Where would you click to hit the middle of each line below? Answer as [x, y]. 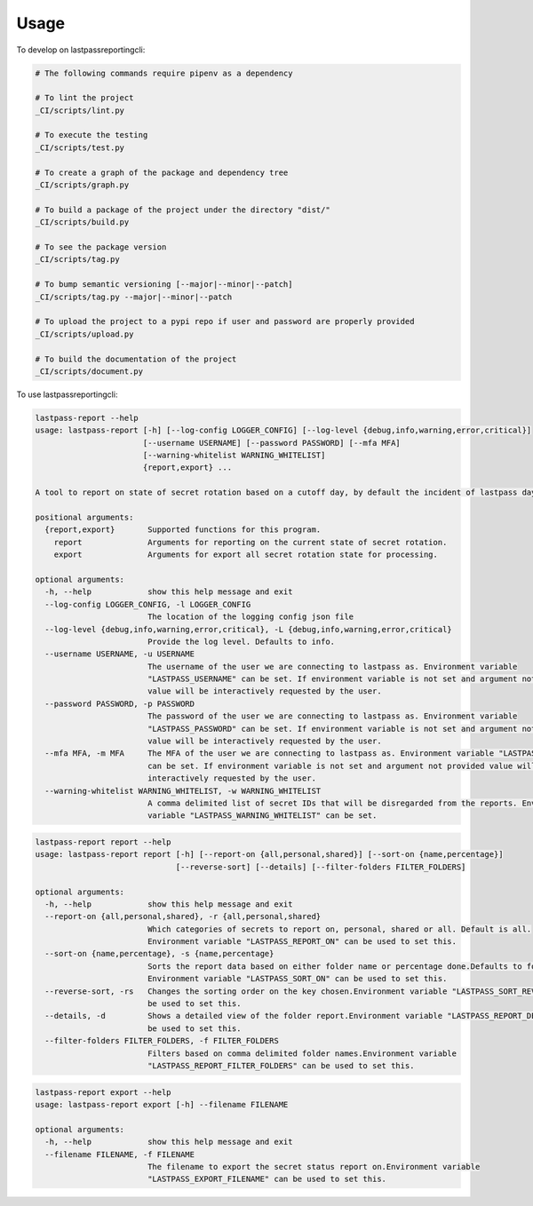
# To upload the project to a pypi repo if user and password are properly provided [225, 321]
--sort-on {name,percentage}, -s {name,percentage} [159, 954]
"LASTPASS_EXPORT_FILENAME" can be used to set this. [266, 1179]
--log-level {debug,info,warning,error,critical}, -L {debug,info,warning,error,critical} [248, 629]
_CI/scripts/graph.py [82, 185]
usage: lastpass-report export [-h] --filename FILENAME [162, 1104]
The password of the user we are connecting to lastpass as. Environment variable [332, 716]
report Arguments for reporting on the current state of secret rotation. [251, 542]
